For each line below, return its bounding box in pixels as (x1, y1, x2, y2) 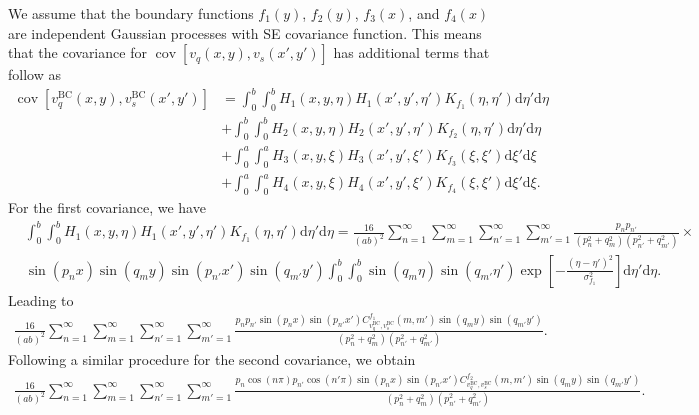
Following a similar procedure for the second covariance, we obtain (8, 349, 416, 370)
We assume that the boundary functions (8, 3, 254, 23)
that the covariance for (8, 42, 147, 63)
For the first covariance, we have (8, 197, 206, 218)
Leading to (8, 289, 74, 310)
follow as (8, 64, 61, 85)
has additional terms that (333, 42, 490, 63)
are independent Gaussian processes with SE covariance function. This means (8, 22, 482, 43)
